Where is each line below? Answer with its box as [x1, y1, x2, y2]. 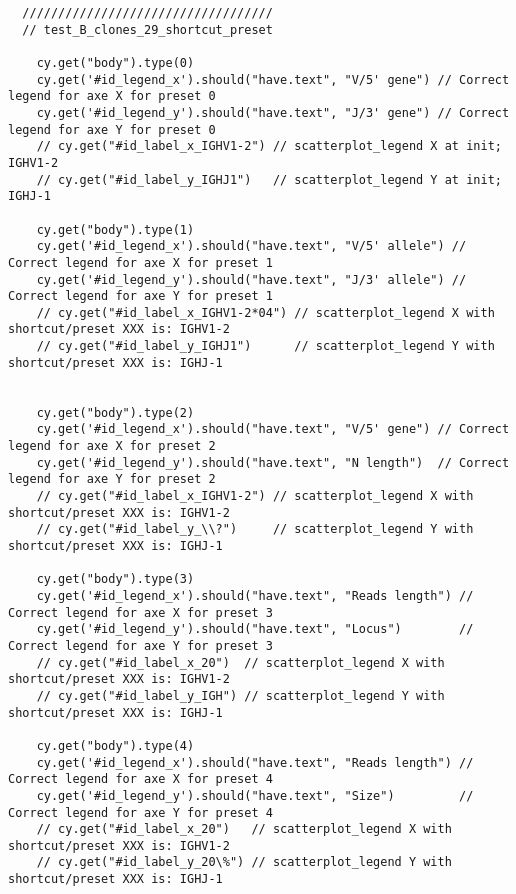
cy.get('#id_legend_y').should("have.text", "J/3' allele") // [36, 272, 467, 287]
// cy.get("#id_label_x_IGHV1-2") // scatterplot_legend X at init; [36, 139, 502, 154]
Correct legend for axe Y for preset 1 [8, 289, 273, 304]
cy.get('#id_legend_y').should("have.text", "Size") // [36, 788, 474, 803]
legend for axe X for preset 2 [8, 439, 216, 454]
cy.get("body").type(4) [36, 738, 195, 753]
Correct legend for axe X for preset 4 [8, 772, 273, 787]
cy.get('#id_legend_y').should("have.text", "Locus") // [36, 622, 474, 637]
